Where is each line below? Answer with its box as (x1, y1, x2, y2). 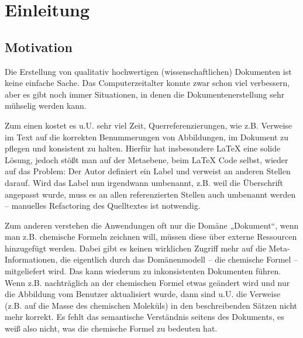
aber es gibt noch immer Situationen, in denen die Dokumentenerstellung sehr (5, 88, 285, 100)
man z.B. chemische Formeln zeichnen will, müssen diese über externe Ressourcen (5, 230, 297, 243)
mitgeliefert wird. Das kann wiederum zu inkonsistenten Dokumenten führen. (5, 265, 281, 277)
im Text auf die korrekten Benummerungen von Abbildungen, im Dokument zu (5, 130, 289, 143)
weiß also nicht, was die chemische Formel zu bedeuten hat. (5, 322, 218, 334)
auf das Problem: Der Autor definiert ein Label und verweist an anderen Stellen (5, 165, 291, 177)
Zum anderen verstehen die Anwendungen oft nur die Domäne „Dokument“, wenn (5, 219, 299, 231)
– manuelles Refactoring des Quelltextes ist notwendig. (5, 199, 201, 212)
